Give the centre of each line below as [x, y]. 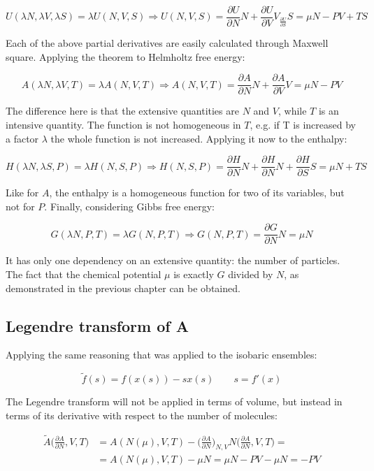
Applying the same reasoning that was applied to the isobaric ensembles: [161, 355]
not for [20, 206]
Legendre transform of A [97, 325]
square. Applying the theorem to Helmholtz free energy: [125, 56]
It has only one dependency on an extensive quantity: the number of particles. [173, 260]
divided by [251, 274]
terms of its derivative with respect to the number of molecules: [142, 415]
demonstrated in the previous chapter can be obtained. [123, 288]
